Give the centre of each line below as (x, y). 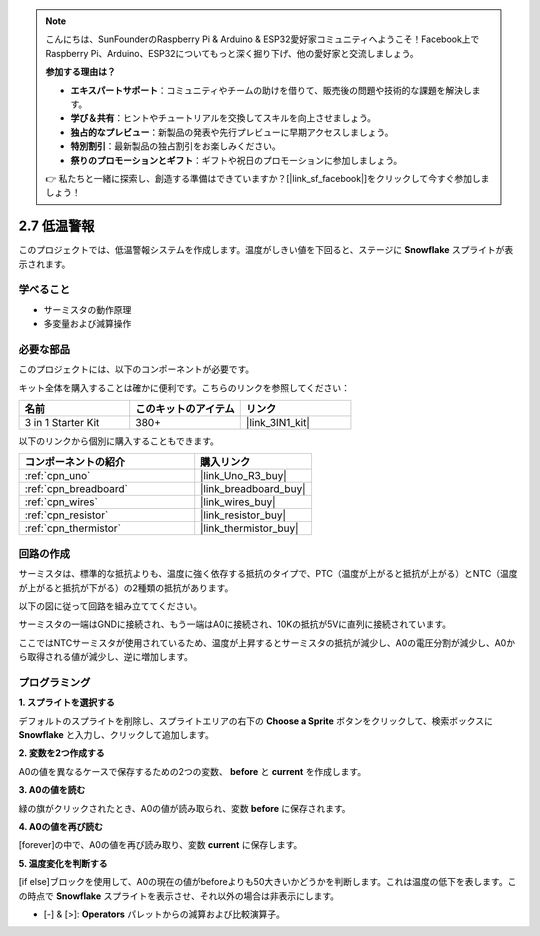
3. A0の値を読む (52, 790)
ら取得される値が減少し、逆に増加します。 (106, 657)
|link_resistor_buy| (243, 515)
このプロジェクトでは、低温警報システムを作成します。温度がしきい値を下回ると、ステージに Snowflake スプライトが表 (266, 250)
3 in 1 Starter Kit (62, 423)
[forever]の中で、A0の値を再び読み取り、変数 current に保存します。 (160, 845)
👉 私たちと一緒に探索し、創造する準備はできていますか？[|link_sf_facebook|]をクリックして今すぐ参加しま (267, 178)
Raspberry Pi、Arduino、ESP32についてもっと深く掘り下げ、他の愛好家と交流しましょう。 (232, 53)
